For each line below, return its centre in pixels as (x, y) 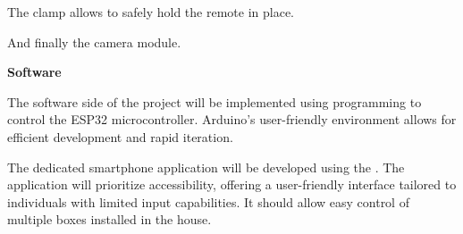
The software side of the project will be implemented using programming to (215, 101)
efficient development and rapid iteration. (120, 136)
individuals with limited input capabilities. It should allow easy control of (208, 201)
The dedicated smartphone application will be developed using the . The (206, 167)
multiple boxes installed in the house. (109, 219)
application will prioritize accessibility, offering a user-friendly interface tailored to (232, 184)
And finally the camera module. (94, 42)
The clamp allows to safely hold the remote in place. (151, 12)
